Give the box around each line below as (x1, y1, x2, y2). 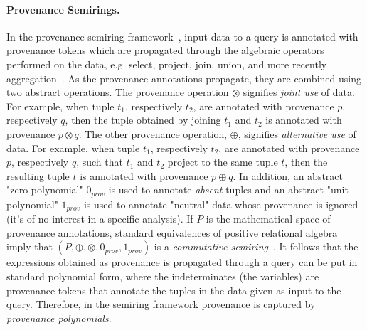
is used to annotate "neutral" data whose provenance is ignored (83, 196, 358, 211)
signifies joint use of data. (243, 85, 355, 100)
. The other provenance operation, (78, 126, 228, 141)
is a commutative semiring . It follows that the (154, 239, 358, 254)
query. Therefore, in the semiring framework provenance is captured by (6, 297, 316, 312)
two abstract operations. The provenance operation (6, 85, 229, 100)
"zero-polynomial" (6, 182, 83, 197)
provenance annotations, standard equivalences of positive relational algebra (6, 225, 338, 240)
